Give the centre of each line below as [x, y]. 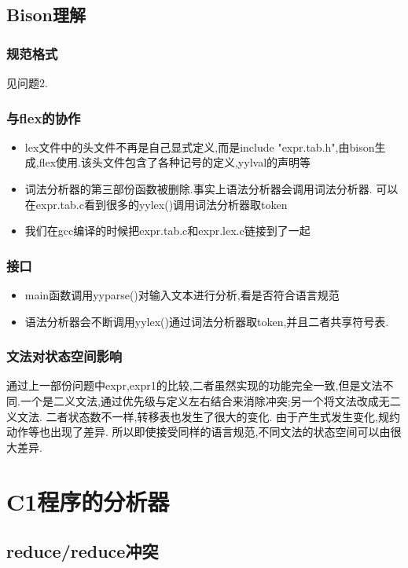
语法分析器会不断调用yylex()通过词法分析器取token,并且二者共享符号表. [207, 321]
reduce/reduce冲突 [83, 551]
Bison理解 [46, 15]
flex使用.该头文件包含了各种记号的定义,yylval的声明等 [175, 162]
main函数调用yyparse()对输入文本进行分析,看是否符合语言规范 [182, 295]
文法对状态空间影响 [64, 356]
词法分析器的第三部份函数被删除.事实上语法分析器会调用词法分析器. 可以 [211, 189]
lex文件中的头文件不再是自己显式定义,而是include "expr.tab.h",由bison [200, 147]
